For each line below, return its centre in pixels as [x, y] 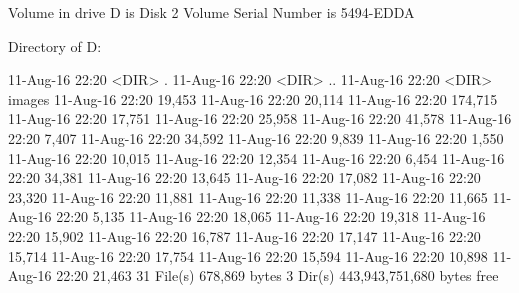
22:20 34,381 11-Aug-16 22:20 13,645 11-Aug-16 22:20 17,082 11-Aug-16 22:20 [244, 177]
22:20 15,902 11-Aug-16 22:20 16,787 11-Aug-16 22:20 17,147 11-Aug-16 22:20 [244, 235]
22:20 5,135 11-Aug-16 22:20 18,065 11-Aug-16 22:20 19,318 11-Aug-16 [271, 216]
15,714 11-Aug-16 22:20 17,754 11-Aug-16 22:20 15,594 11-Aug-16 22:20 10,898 [248, 255]
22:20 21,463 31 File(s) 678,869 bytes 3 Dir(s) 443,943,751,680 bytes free [277, 275]
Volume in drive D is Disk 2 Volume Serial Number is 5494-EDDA [211, 12]
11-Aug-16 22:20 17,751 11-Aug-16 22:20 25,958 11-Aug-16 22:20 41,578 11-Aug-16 [260, 118]
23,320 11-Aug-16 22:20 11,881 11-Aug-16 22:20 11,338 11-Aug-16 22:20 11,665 [248, 196]
